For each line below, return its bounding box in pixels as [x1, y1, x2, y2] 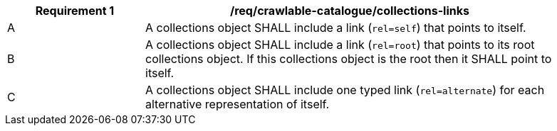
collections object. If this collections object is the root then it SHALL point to [145, 52, 552, 66]
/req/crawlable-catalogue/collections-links [229, 4, 469, 18]
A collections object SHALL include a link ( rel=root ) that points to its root [145, 38, 535, 52]
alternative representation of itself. [145, 97, 330, 111]
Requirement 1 [35, 4, 115, 18]
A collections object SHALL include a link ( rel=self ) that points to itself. [145, 21, 526, 35]
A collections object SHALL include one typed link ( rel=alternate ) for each [145, 83, 545, 97]
